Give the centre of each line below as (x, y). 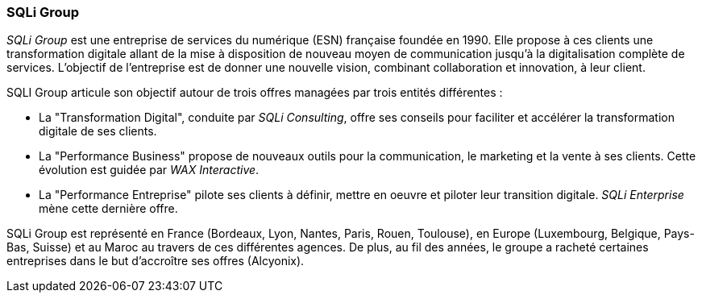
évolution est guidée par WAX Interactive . (149, 170)
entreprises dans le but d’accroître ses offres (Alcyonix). (156, 261)
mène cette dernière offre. (108, 209)
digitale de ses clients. (98, 131)
